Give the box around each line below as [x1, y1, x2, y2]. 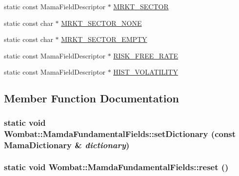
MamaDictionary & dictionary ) [4, 138, 130, 151]
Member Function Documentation [4, 91, 179, 106]
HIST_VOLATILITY [113, 67, 178, 77]
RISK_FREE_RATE [113, 50, 179, 60]
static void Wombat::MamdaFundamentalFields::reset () [4, 161, 229, 173]
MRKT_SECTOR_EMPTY [61, 34, 147, 44]
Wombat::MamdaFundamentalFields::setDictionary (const [4, 127, 236, 139]
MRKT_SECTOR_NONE [61, 18, 142, 28]
